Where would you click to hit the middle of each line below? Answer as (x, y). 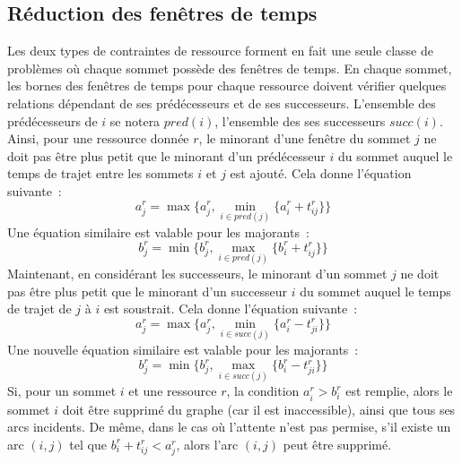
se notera (135, 120)
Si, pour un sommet (62, 391)
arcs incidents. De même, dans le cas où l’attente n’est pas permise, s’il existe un (229, 427)
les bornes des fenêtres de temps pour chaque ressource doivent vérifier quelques (227, 86)
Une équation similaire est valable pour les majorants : (158, 231)
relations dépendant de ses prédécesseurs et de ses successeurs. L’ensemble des (222, 103)
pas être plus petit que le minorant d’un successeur (147, 291)
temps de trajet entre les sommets (100, 173)
